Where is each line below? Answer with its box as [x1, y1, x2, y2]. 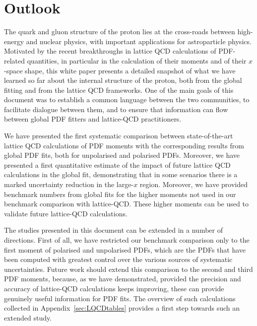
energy [4, 36, 24, 46]
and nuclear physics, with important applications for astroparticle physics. [26, 36, 252, 46]
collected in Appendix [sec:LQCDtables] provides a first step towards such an [4, 303, 240, 313]
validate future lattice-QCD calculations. [4, 208, 128, 218]
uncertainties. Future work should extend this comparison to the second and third [4, 263, 253, 274]
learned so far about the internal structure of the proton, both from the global [4, 75, 242, 85]
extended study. [4, 312, 52, 323]
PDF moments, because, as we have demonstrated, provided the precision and [4, 273, 241, 284]
